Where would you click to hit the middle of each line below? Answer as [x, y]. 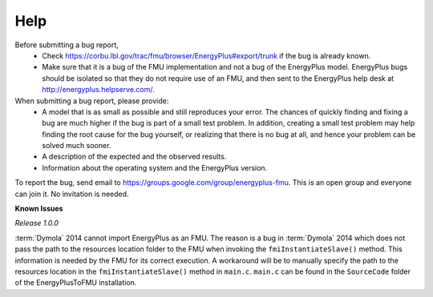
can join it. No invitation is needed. [72, 194]
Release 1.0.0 [37, 223]
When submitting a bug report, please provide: [92, 101]
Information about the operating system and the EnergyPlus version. [155, 167]
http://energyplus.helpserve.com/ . [99, 90]
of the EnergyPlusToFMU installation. [76, 283]
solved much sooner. [77, 146]
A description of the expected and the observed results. [134, 157]
